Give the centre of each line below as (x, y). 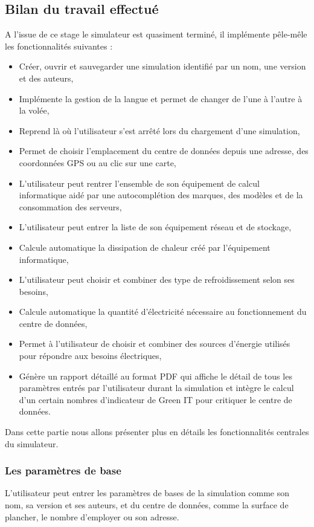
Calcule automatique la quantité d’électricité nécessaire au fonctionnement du (163, 312)
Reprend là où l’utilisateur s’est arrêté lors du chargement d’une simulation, (159, 130)
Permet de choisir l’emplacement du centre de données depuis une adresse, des (164, 151)
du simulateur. (32, 443)
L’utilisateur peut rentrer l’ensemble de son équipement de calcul (139, 183)
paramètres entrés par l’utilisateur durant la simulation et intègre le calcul (156, 388)
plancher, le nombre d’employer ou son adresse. (92, 516)
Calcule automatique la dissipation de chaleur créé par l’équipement (145, 247)
